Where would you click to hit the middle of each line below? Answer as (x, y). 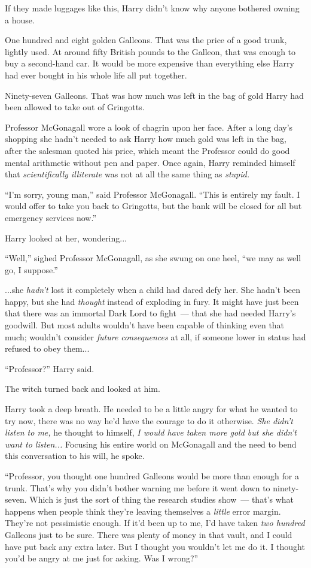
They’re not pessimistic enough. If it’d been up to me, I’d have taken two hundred (155, 523)
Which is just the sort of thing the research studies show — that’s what (161, 499)
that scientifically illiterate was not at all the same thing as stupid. (127, 174)
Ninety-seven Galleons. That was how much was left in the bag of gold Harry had (154, 95)
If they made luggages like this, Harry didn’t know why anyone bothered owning (152, 8)
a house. (20, 19)
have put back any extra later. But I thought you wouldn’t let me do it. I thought (155, 546)
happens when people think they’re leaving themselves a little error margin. (143, 511)
